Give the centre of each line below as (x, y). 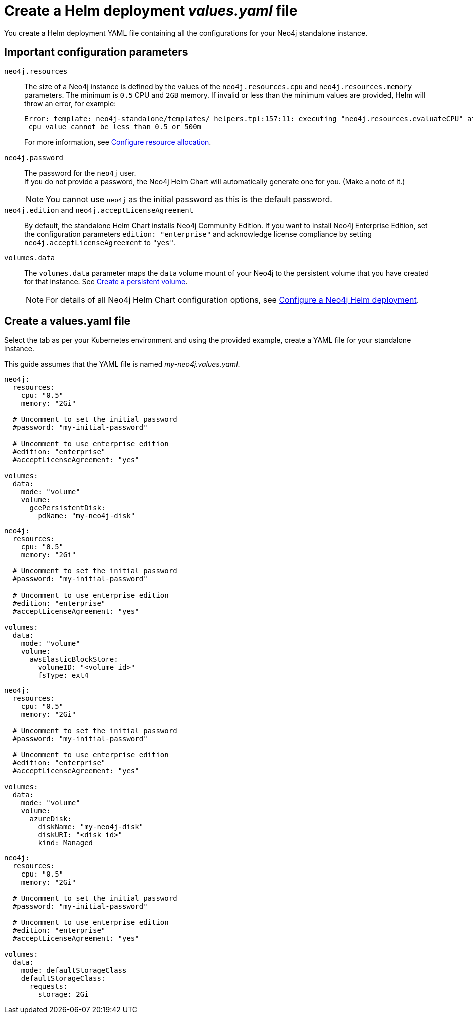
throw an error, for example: (70, 103)
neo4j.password (34, 157)
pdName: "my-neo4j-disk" (86, 516)
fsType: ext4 (63, 676)
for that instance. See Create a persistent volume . (106, 281)
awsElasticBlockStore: (74, 660)
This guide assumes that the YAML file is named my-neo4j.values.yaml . (122, 364)
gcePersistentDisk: (67, 508)
